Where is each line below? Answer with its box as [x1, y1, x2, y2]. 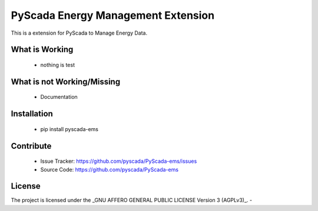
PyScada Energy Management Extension [11, 9, 215, 22]
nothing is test [40, 61, 75, 68]
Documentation [40, 93, 78, 101]
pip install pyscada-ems [40, 125, 98, 132]
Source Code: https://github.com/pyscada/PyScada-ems [40, 166, 179, 173]
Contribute [11, 141, 52, 151]
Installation [11, 109, 53, 119]
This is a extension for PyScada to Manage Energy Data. [11, 29, 147, 36]
